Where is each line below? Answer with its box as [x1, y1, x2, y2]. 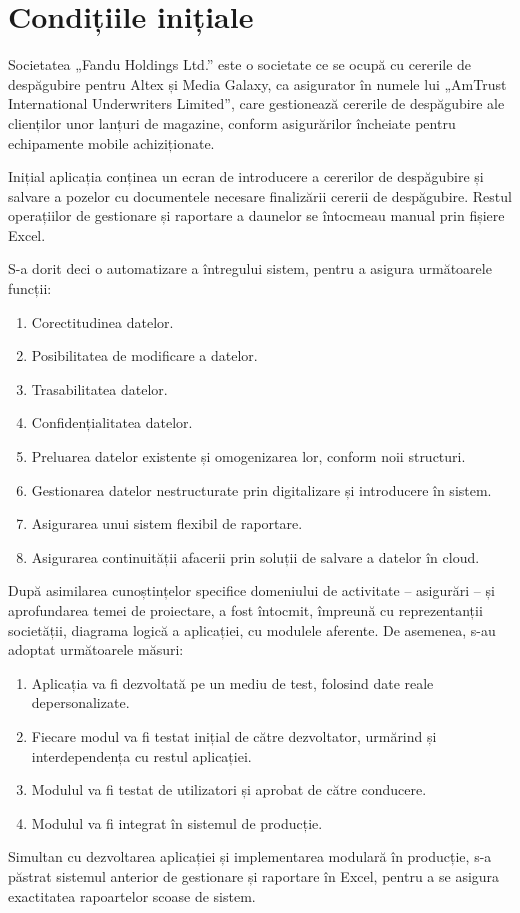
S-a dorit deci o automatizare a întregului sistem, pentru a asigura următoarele [8, 258, 492, 279]
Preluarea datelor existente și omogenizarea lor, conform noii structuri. [31, 446, 466, 467]
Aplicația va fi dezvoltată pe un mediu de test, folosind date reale [31, 672, 434, 693]
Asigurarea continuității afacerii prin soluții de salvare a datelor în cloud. [31, 546, 480, 567]
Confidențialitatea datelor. [31, 412, 193, 433]
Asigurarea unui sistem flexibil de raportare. [31, 513, 303, 534]
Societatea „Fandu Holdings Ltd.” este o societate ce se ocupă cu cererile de [8, 54, 472, 75]
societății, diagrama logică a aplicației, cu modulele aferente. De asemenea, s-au [8, 619, 496, 640]
